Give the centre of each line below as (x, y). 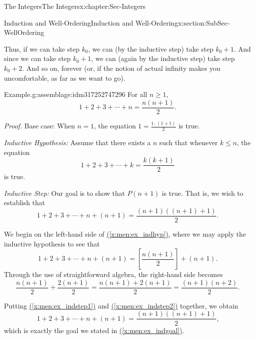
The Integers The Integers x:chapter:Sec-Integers (75, 6)
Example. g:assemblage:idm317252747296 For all (76, 94)
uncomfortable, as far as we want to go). (65, 77)
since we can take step (37, 58)
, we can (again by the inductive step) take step (163, 58)
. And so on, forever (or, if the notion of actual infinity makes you (121, 68)
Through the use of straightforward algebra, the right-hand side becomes (113, 274)
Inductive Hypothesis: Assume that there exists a (77, 142)
